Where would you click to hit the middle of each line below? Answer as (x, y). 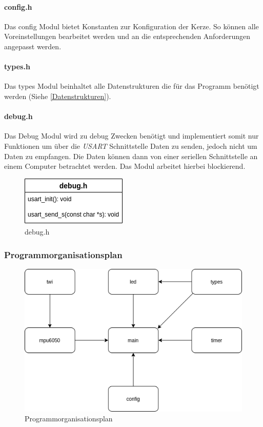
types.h (17, 66)
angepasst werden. (33, 46)
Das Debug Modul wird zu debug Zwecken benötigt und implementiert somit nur (131, 136)
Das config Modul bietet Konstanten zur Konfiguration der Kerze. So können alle (131, 26)
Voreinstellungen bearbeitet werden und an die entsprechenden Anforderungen (127, 36)
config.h (18, 6)
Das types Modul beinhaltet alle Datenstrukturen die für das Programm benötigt (132, 86)
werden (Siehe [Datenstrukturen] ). (58, 96)
